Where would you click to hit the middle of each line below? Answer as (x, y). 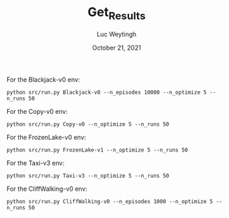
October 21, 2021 (117, 48)
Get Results (117, 13)
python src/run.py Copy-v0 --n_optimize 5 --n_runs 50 (88, 124)
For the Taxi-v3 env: (36, 163)
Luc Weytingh (117, 34)
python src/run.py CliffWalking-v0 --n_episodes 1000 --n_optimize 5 (110, 201)
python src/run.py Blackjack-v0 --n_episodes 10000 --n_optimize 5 (107, 92)
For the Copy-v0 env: (37, 111)
